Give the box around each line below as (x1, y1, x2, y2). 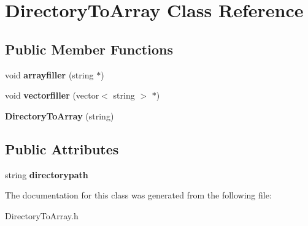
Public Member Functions (5, 39, 173, 58)
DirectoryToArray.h (5, 209, 79, 222)
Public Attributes (5, 139, 119, 158)
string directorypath (5, 168, 88, 181)
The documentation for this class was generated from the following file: (5, 189, 272, 202)
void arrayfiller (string (5, 68, 94, 81)
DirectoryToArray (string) (5, 109, 114, 122)
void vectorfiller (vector (5, 89, 99, 102)
